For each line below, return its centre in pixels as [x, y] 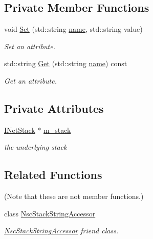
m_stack [57, 130]
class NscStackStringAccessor [50, 213]
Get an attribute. [30, 80]
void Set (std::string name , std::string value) [73, 29]
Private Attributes [54, 108]
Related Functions [53, 175]
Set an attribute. [30, 46]
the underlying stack [36, 147]
